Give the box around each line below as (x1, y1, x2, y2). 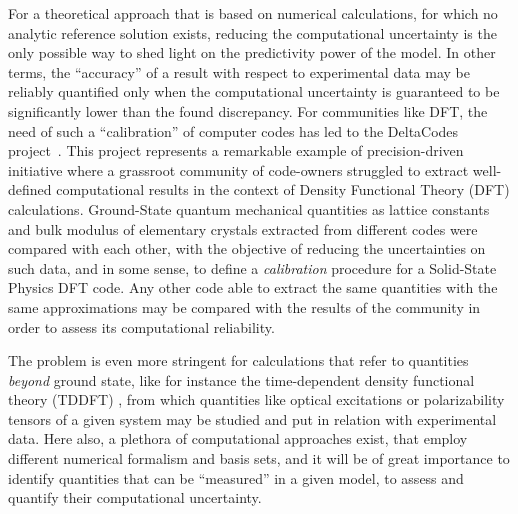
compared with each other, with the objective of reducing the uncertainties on (8, 238, 486, 259)
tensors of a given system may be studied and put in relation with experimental (8, 408, 497, 429)
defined (8, 179, 52, 200)
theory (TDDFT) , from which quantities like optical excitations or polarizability (8, 389, 505, 410)
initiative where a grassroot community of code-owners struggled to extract (8, 159, 469, 180)
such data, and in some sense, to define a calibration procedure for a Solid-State (8, 257, 497, 278)
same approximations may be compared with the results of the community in (8, 296, 481, 317)
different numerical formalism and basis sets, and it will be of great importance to (8, 448, 510, 469)
